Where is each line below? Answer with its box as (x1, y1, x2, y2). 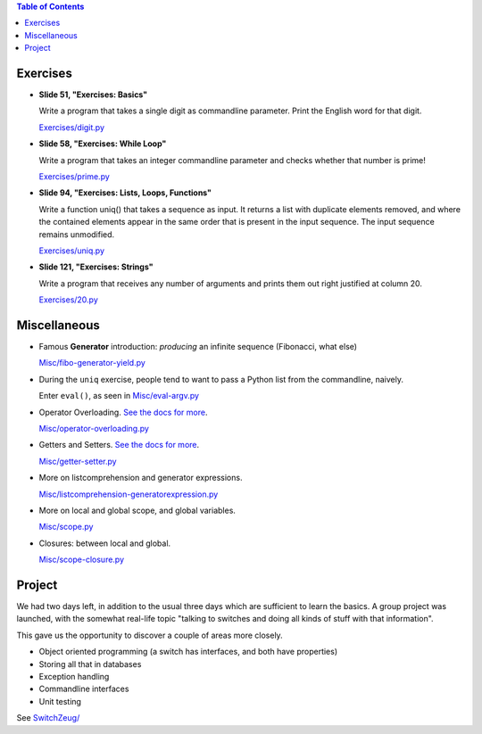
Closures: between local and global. (38, 538, 171, 548)
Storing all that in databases (38, 658, 142, 669)
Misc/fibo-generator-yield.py (38, 358, 146, 368)
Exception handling (38, 672, 110, 681)
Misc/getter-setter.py (38, 456, 117, 466)
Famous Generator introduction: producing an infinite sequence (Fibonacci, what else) (38, 342, 357, 352)
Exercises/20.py (38, 294, 98, 305)
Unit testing (38, 696, 82, 706)
